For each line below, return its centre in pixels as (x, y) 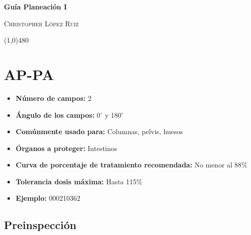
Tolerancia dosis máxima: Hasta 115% (79, 181)
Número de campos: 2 (54, 98)
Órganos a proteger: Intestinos (66, 148)
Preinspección (40, 225)
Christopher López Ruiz (41, 23)
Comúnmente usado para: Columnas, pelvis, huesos (99, 131)
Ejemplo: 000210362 (48, 198)
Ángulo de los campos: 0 (58, 115)
